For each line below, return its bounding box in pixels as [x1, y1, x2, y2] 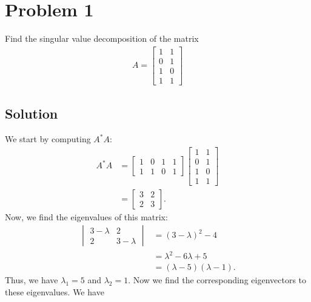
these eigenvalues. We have [5, 285, 104, 298]
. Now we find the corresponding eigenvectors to [128, 274, 307, 286]
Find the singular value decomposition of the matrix [5, 32, 199, 45]
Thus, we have [5, 274, 58, 286]
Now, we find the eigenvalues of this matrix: [5, 210, 168, 223]
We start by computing [5, 133, 91, 145]
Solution [5, 104, 58, 123]
